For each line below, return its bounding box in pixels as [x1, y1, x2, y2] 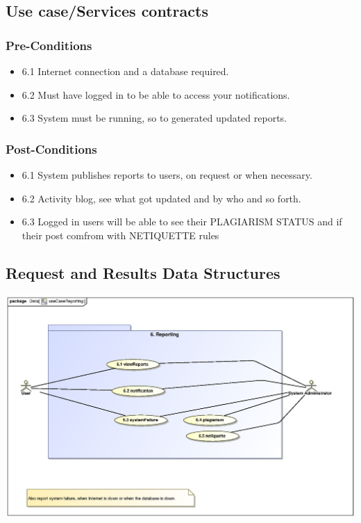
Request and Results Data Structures [6, 261, 280, 283]
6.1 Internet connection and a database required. [22, 64, 229, 78]
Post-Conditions [6, 140, 97, 157]
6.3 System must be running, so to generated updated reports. [22, 111, 287, 125]
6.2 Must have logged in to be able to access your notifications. [22, 87, 290, 102]
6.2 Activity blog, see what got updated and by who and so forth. [22, 191, 301, 205]
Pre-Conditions [6, 36, 92, 54]
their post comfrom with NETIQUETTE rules [22, 227, 219, 242]
